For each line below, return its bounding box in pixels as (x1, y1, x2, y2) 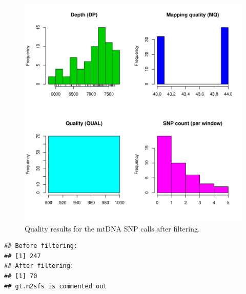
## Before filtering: (4, 242, 78, 250)
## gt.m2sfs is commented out (4, 282, 107, 290)
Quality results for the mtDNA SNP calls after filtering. (25, 223, 200, 234)
